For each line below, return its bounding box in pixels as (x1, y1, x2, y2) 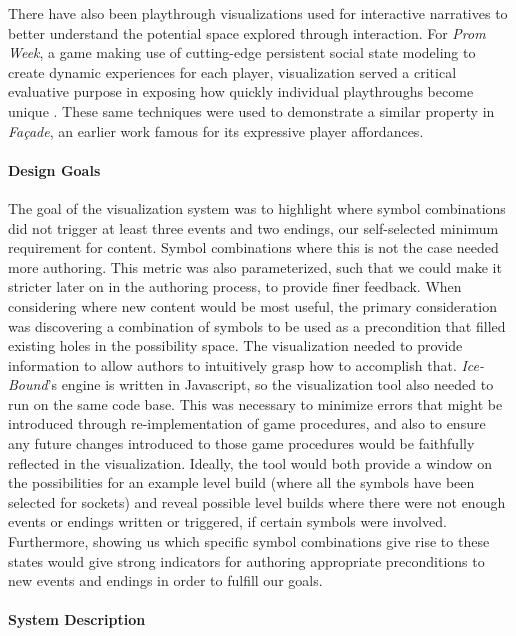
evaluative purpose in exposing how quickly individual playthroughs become (8, 81, 474, 102)
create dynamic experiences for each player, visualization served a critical (8, 61, 457, 82)
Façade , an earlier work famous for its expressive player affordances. (8, 120, 424, 141)
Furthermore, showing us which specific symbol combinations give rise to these (8, 531, 490, 552)
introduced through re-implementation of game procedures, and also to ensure (8, 413, 486, 434)
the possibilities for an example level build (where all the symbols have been (8, 472, 475, 493)
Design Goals (8, 159, 101, 180)
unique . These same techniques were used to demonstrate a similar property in (8, 100, 495, 121)
